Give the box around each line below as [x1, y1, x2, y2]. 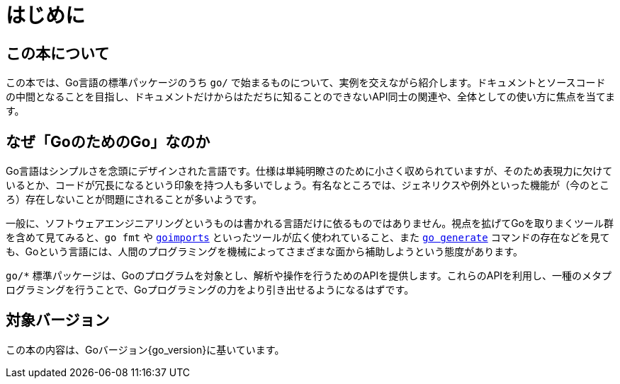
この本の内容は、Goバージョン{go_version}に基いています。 [6, 343, 285, 356]
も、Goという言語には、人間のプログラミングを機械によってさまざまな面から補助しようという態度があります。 [6, 245, 523, 258]
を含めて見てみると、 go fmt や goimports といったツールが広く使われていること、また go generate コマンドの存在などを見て [6, 231, 610, 244]
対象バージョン [6, 311, 110, 330]
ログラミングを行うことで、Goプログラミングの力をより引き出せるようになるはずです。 [6, 284, 415, 296]
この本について [6, 44, 110, 62]
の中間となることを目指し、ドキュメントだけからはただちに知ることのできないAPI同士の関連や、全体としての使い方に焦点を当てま [6, 91, 615, 103]
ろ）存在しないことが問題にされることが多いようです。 [6, 193, 263, 206]
